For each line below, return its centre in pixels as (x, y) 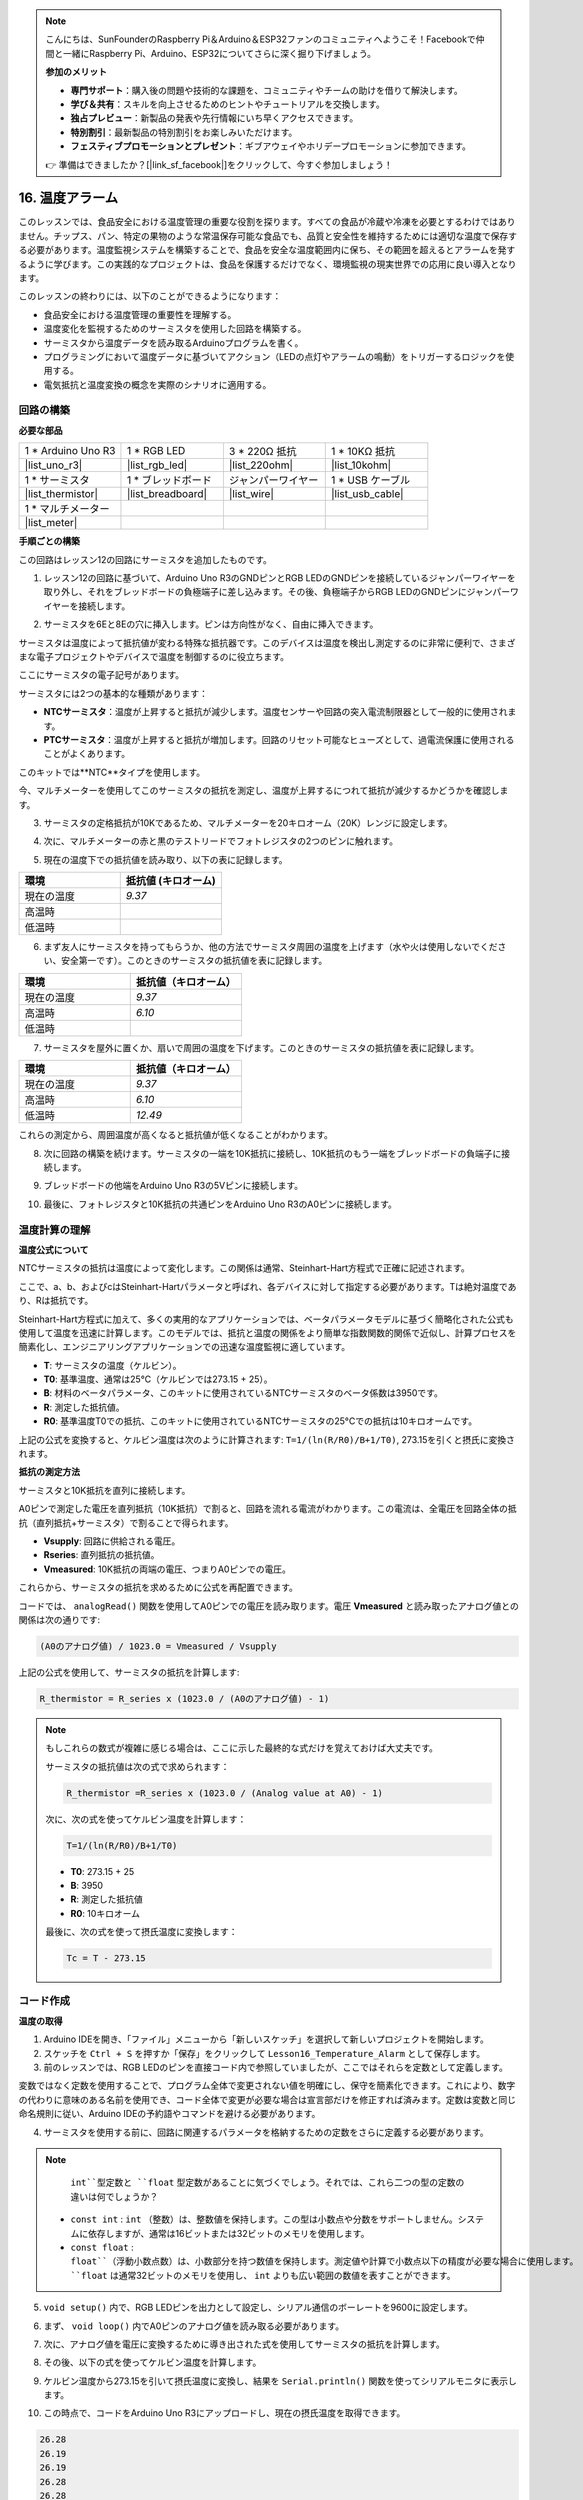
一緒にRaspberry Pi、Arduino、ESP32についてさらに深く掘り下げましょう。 (219, 53)
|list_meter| (51, 523)
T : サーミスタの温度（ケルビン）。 (112, 1365)
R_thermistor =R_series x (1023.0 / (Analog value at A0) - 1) (225, 1793)
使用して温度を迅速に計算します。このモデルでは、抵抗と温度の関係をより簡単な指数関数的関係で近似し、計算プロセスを (267, 1332)
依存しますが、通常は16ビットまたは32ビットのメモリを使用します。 (228, 2233)
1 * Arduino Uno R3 (70, 451)
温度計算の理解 (54, 1230)
